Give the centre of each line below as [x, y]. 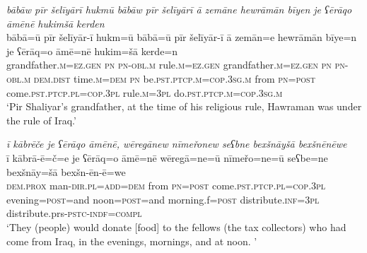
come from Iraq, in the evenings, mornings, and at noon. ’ [132, 241]
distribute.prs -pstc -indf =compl [74, 213]
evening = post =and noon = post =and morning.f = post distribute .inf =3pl [163, 199]
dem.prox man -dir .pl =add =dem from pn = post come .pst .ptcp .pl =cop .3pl [166, 186]
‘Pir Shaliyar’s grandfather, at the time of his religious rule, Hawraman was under [184, 106]
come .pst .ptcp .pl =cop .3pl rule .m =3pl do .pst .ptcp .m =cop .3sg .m [145, 92]
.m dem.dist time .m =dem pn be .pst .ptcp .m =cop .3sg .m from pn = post [168, 78]
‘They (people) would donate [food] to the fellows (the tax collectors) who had [176, 226]
